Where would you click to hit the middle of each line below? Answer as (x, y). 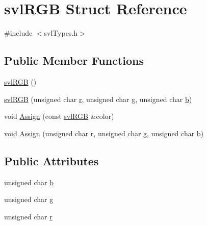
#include (18, 33)
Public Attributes (51, 160)
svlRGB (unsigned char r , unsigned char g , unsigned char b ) (98, 99)
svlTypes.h (61, 33)
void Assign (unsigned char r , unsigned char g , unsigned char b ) (104, 133)
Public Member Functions (74, 60)
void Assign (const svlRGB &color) (59, 116)
